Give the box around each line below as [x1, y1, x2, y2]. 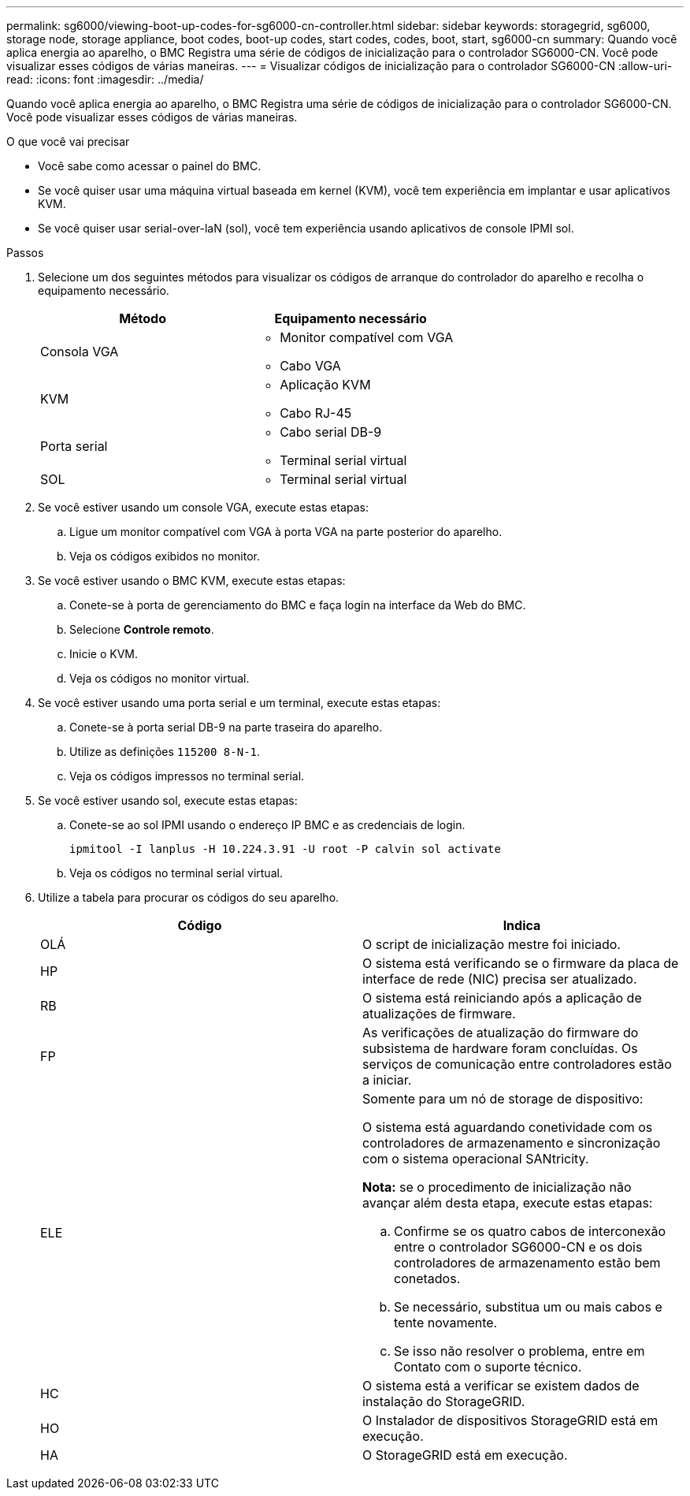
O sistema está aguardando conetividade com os [362, 1119, 653, 1135]
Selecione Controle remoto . [69, 623, 214, 636]
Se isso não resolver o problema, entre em [394, 1343, 645, 1359]
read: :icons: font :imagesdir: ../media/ [6, 73, 204, 86]
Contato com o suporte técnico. [394, 1359, 582, 1375]
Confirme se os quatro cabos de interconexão [394, 1223, 666, 1239]
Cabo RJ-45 [280, 405, 352, 421]
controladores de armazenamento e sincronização [362, 1135, 661, 1151]
